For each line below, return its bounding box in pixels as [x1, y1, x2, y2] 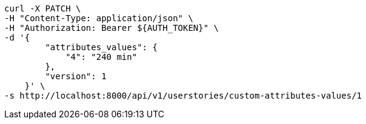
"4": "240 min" [65, 52, 138, 62]
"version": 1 [45, 71, 107, 81]
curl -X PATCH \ [4, 4, 81, 13]
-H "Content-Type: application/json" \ [4, 13, 193, 23]
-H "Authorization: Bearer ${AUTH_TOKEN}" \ [4, 23, 219, 33]
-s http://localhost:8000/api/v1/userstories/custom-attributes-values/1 [4, 91, 362, 100]
